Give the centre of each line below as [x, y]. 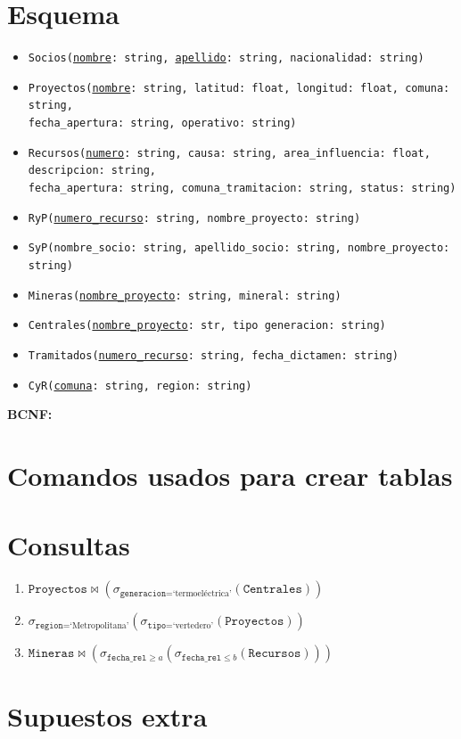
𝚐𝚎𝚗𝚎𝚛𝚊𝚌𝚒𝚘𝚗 [143, 593]
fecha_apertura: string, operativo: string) [162, 123]
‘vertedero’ [193, 625]
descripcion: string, [92, 171]
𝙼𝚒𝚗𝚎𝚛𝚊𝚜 [51, 654]
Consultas [69, 545]
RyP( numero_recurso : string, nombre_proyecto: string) [194, 218]
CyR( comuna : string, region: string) [140, 386]
